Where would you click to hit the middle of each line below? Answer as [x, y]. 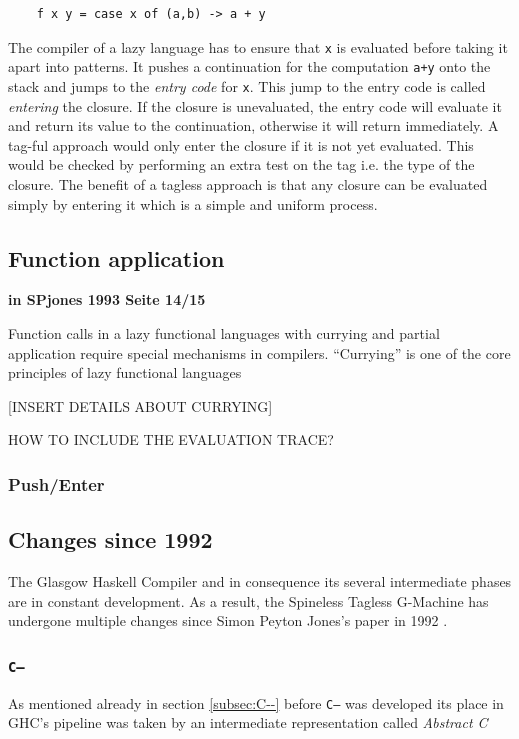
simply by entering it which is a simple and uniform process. [193, 203]
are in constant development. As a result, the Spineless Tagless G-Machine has [248, 600]
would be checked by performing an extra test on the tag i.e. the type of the [241, 164]
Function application [116, 257]
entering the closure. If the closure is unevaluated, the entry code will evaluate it [255, 105]
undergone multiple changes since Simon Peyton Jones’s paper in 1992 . [228, 620]
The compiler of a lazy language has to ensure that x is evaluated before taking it [258, 46]
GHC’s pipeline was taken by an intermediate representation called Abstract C [248, 722]
